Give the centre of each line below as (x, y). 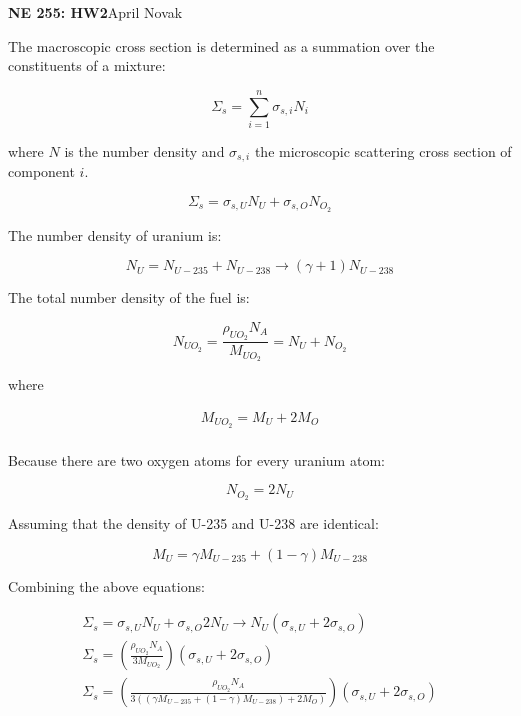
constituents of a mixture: (87, 65)
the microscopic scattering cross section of (383, 150)
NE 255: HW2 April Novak (95, 12)
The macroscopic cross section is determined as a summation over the (221, 45)
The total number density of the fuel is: (129, 297)
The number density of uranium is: (115, 234)
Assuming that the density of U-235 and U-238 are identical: (193, 523)
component (41, 171)
